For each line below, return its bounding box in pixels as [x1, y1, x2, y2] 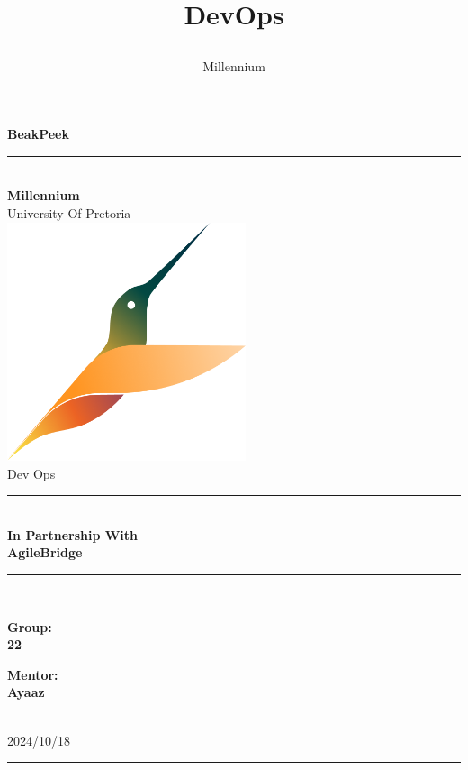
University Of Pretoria [7, 203, 131, 222]
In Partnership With [7, 525, 139, 544]
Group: [7, 617, 52, 636]
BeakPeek [7, 124, 69, 143]
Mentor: [7, 665, 58, 683]
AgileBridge [7, 543, 83, 562]
